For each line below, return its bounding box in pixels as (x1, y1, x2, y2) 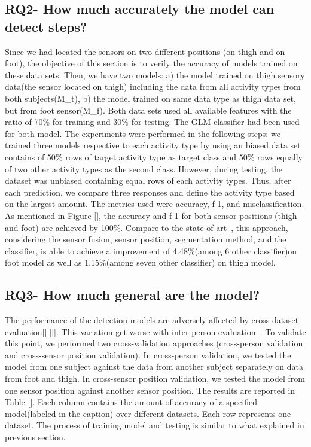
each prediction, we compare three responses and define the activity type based (5, 186, 295, 198)
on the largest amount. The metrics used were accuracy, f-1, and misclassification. (5, 197, 304, 210)
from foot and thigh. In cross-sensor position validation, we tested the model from (5, 372, 305, 385)
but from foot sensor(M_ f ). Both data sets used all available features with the (5, 104, 292, 116)
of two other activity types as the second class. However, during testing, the (5, 162, 283, 175)
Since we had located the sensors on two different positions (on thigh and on (5, 45, 285, 57)
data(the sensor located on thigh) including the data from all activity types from (5, 80, 301, 93)
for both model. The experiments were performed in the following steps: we (5, 127, 280, 139)
